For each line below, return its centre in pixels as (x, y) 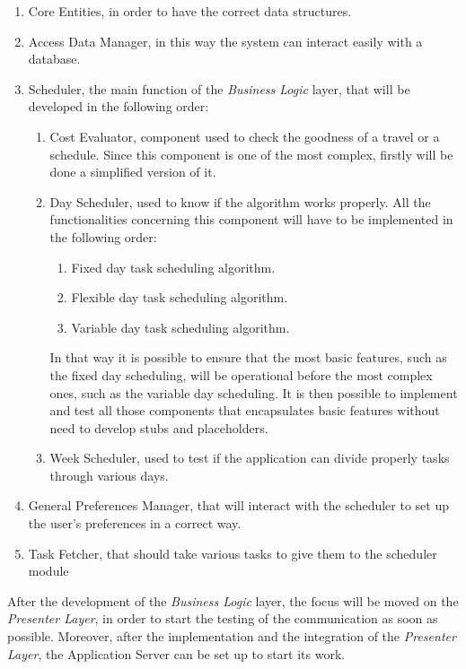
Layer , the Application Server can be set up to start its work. (176, 653)
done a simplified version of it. (133, 172)
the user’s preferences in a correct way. (135, 523)
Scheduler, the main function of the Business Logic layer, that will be (219, 88)
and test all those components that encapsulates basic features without (245, 410)
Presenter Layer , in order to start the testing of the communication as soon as (223, 618)
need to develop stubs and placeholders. (159, 427)
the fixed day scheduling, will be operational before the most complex (241, 374)
